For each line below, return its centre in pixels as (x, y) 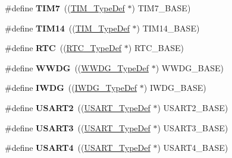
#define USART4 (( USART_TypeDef (78, 148)
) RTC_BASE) (156, 48)
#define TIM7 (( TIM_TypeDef (65, 8)
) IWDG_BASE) (175, 88)
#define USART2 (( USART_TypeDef (78, 107)
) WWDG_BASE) (189, 67)
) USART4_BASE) (193, 148)
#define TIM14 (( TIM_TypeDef (67, 28)
